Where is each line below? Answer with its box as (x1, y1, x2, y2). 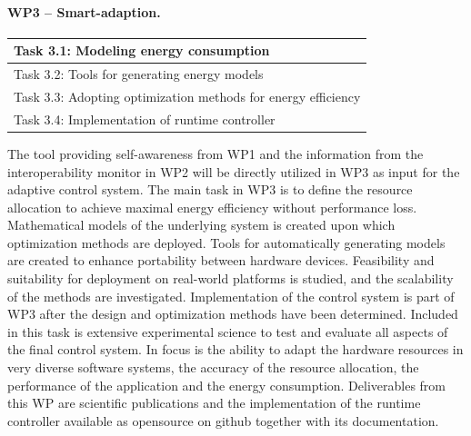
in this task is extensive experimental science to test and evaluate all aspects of (7, 322, 448, 341)
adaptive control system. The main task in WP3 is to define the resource (7, 180, 413, 199)
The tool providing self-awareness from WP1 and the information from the (7, 144, 424, 163)
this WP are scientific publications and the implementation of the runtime (7, 393, 421, 412)
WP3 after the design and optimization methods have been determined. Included (7, 304, 458, 323)
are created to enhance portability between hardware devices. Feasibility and (7, 251, 435, 270)
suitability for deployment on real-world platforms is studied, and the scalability (7, 269, 454, 288)
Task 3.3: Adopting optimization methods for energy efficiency (14, 86, 361, 105)
